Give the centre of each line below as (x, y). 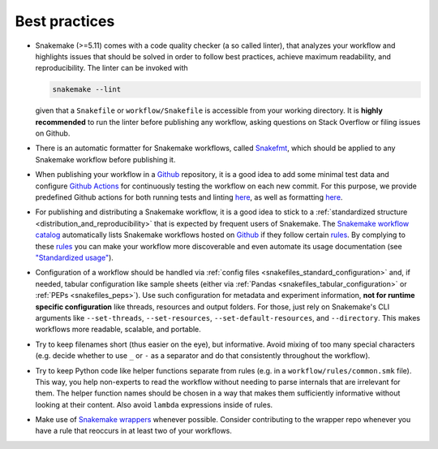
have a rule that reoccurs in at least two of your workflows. (134, 431)
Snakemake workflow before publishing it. (105, 159)
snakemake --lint (87, 90)
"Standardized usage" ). (74, 257)
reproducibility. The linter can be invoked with (112, 68)
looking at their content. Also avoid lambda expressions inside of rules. (154, 404)
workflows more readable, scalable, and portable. (118, 330)
